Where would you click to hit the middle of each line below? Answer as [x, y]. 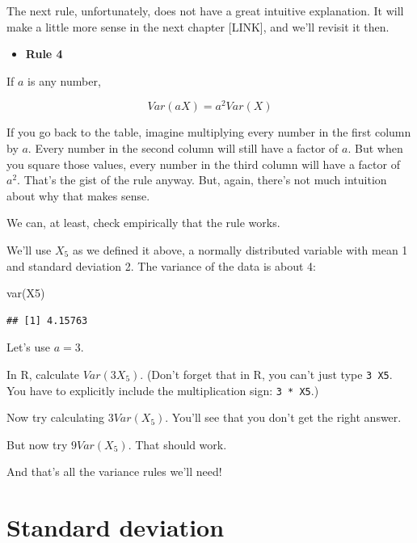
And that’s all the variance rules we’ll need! [114, 471]
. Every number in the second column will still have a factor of [183, 148]
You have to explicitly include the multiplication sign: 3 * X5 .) [163, 390]
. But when [375, 148]
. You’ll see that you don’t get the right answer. [283, 417]
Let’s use [28, 347]
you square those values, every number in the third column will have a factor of [203, 164]
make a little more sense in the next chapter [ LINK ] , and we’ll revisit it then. [198, 26]
